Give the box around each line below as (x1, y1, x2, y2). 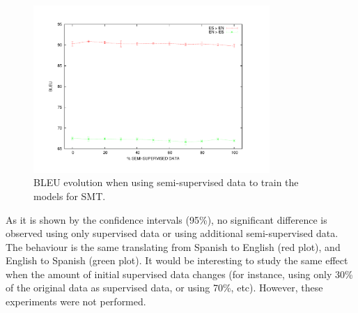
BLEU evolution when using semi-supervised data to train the (33, 175, 299, 190)
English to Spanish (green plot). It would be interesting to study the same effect (6, 253, 348, 268)
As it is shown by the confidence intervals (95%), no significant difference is (6, 212, 327, 227)
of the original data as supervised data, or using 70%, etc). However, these (6, 280, 323, 295)
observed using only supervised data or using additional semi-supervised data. (6, 226, 338, 241)
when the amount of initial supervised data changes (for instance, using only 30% (6, 266, 353, 281)
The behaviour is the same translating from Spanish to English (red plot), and (6, 239, 341, 254)
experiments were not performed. (6, 294, 146, 309)
